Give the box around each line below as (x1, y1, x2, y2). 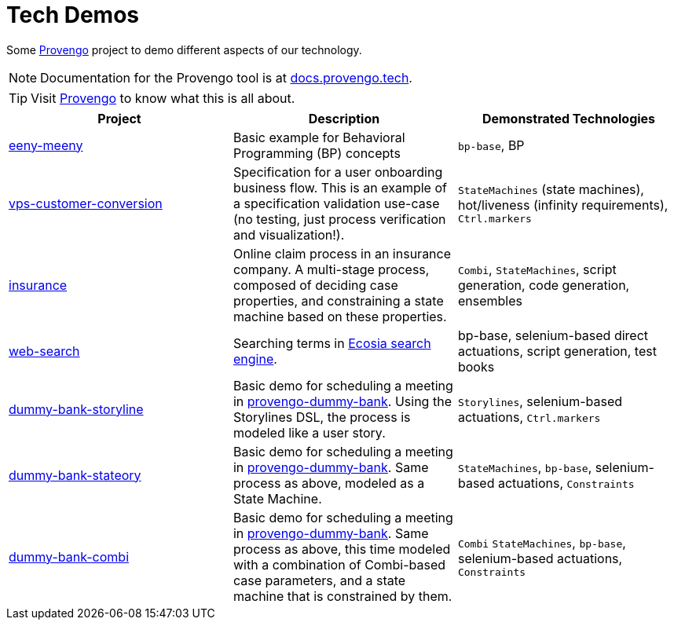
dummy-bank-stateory (9, 467, 141, 483)
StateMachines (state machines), (457, 181, 644, 198)
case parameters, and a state (233, 572, 406, 588)
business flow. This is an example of (233, 179, 447, 196)
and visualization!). (233, 226, 345, 243)
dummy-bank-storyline (9, 401, 144, 417)
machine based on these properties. (233, 308, 447, 324)
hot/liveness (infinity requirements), (457, 197, 669, 214)
